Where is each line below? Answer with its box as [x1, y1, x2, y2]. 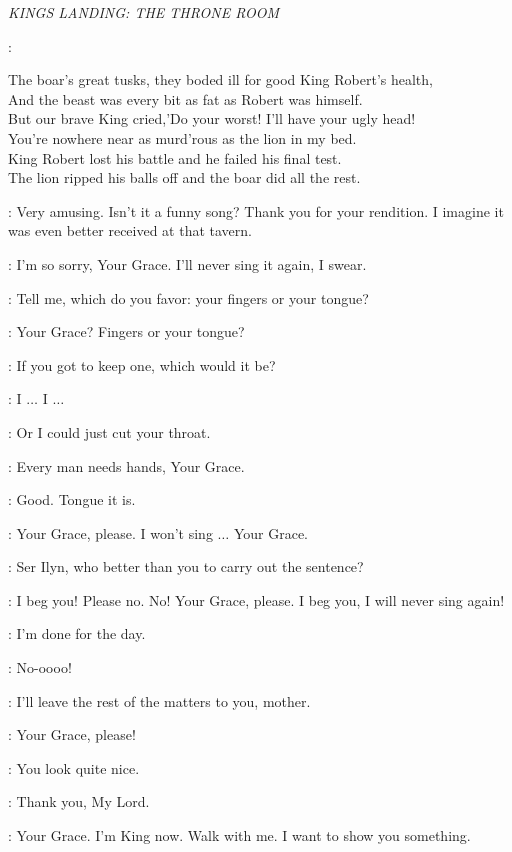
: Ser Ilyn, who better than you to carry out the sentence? [8, 556, 364, 577]
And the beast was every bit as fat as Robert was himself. [8, 88, 363, 109]
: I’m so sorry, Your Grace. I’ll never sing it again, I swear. [8, 253, 367, 274]
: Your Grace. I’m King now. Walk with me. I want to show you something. [8, 825, 471, 846]
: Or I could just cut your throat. [8, 421, 211, 442]
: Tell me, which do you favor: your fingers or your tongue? [8, 287, 369, 308]
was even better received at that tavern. [8, 220, 252, 241]
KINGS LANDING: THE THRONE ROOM [8, 2, 280, 22]
